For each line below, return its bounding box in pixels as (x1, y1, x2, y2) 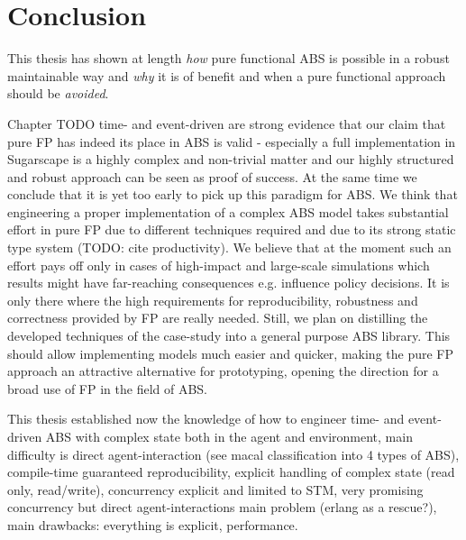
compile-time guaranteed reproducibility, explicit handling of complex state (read (7, 462, 455, 481)
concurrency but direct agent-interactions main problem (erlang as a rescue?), (7, 498, 437, 517)
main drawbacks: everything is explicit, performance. (7, 515, 298, 534)
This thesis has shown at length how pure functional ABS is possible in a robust (7, 49, 450, 68)
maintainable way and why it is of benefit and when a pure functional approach (7, 66, 446, 85)
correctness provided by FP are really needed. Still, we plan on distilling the (7, 308, 428, 327)
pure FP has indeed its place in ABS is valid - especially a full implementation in (7, 132, 456, 151)
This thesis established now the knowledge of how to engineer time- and (7, 409, 405, 428)
